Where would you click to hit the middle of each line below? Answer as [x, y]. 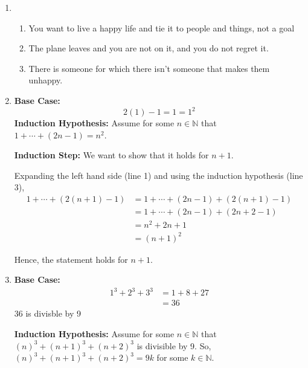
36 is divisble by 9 [48, 313]
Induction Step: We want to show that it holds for [111, 155]
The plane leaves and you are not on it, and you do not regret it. [149, 48]
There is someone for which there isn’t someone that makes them [149, 68]
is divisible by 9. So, [174, 345]
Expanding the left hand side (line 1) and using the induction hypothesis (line [159, 175]
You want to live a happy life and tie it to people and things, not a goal [162, 27]
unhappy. [46, 80]
